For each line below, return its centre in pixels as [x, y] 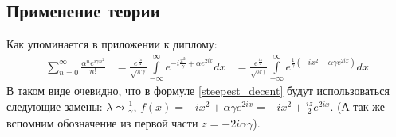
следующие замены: [55, 106]
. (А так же [357, 106]
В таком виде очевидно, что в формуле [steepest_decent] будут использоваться [198, 91]
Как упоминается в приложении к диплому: [112, 44]
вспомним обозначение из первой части [102, 123]
